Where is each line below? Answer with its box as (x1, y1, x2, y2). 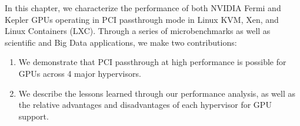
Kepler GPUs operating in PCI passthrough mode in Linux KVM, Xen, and (5, 13, 279, 25)
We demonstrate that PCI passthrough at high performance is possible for (18, 56, 286, 68)
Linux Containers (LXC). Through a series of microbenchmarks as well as (5, 25, 271, 37)
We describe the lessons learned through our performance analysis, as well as (18, 87, 296, 99)
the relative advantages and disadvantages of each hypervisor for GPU (18, 98, 272, 111)
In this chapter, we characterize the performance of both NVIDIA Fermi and (5, 2, 281, 13)
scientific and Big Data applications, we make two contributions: (5, 36, 237, 48)
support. (18, 110, 49, 122)
